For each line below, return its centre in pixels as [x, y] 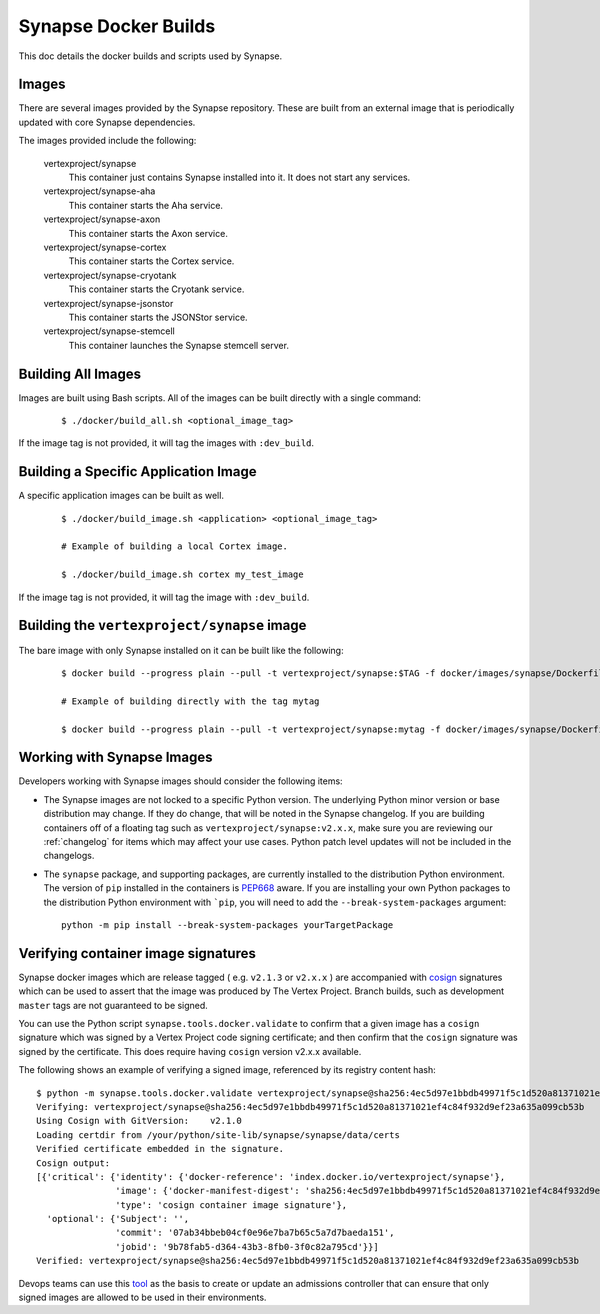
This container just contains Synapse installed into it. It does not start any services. [239, 177]
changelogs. [69, 856]
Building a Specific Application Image [137, 471]
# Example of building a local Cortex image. [175, 546]
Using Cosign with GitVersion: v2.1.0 [139, 1121]
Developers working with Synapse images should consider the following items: [181, 781]
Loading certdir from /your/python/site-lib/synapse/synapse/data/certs [218, 1134]
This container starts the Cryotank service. [156, 289]
